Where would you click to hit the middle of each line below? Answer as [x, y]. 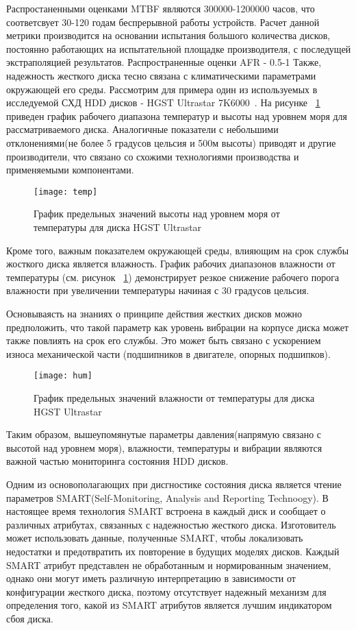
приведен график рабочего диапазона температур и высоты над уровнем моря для [177, 116]
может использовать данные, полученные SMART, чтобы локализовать [155, 538]
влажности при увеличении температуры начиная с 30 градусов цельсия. [158, 290]
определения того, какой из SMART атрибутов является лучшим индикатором [169, 605]
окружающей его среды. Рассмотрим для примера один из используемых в [162, 89]
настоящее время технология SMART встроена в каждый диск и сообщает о [166, 511]
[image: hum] [63, 376]
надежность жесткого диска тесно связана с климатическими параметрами [161, 75]
